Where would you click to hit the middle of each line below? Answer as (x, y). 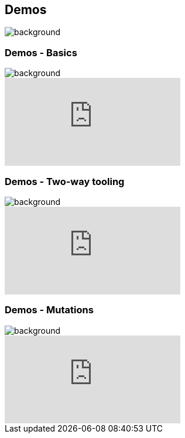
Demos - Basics (41, 52)
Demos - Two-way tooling (65, 181)
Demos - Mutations (49, 310)
